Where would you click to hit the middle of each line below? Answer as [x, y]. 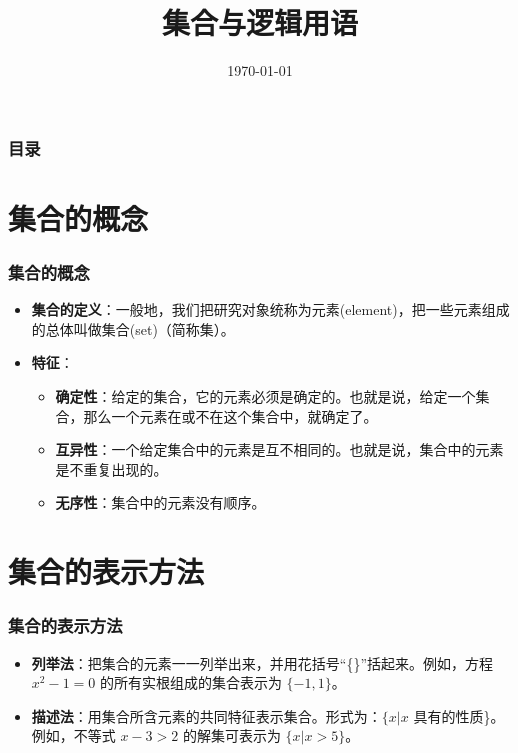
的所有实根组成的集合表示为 [190, 682]
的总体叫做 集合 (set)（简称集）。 [133, 328]
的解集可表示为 [231, 735]
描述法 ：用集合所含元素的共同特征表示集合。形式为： [206, 715]
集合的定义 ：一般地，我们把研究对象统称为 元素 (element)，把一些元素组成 [270, 309]
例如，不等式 [73, 735]
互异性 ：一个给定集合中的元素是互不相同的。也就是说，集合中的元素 [279, 449]
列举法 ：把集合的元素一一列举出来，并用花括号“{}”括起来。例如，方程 [262, 662]
